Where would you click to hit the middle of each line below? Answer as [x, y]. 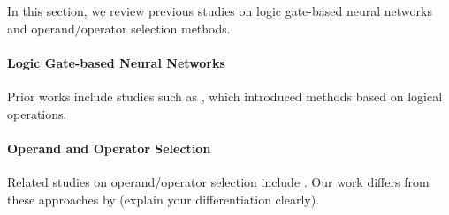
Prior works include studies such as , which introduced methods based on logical [225, 96]
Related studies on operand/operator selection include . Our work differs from [218, 181]
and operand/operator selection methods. [119, 28]
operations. [37, 113]
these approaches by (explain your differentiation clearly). [164, 199]
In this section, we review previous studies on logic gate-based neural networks [220, 11]
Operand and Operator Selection [109, 148]
